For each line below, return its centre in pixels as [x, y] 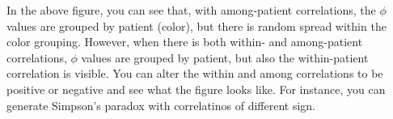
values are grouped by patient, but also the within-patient [225, 57]
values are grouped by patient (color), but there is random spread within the [196, 25]
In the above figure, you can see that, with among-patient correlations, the [191, 10]
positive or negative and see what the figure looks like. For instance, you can [196, 89]
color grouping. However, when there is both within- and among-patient [185, 42]
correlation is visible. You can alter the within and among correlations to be [195, 73]
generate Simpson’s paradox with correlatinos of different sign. [161, 105]
